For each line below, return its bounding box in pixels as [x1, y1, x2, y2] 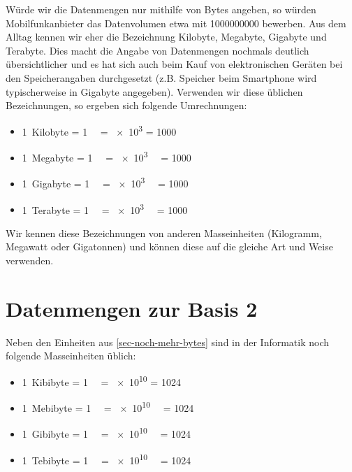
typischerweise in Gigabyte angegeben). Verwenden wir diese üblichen [6, 84, 303, 99]
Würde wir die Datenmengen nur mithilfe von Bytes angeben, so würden [6, 2, 316, 16]
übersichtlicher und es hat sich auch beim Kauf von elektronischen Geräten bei [6, 57, 343, 71]
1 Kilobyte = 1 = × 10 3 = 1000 [22, 122, 177, 138]
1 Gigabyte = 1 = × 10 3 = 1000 [22, 174, 189, 190]
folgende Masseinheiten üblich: [6, 348, 136, 363]
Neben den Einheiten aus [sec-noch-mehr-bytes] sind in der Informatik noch [6, 334, 330, 349]
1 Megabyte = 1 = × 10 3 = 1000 [22, 148, 191, 164]
